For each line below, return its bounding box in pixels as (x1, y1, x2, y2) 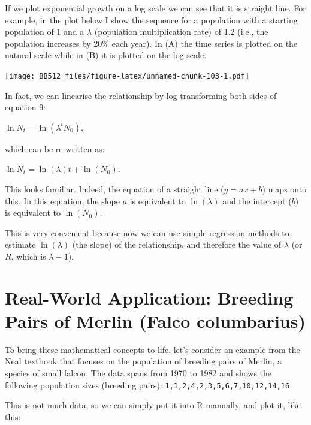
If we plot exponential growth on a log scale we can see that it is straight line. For (5, 2, 306, 14)
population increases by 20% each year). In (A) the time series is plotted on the (5, 37, 298, 49)
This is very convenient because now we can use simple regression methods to (5, 226, 289, 239)
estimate (5, 238, 36, 251)
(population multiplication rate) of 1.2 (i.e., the (94, 25, 268, 38)
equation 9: (5, 101, 46, 113)
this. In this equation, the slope (5, 194, 120, 207)
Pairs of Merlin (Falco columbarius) (5, 308, 306, 333)
